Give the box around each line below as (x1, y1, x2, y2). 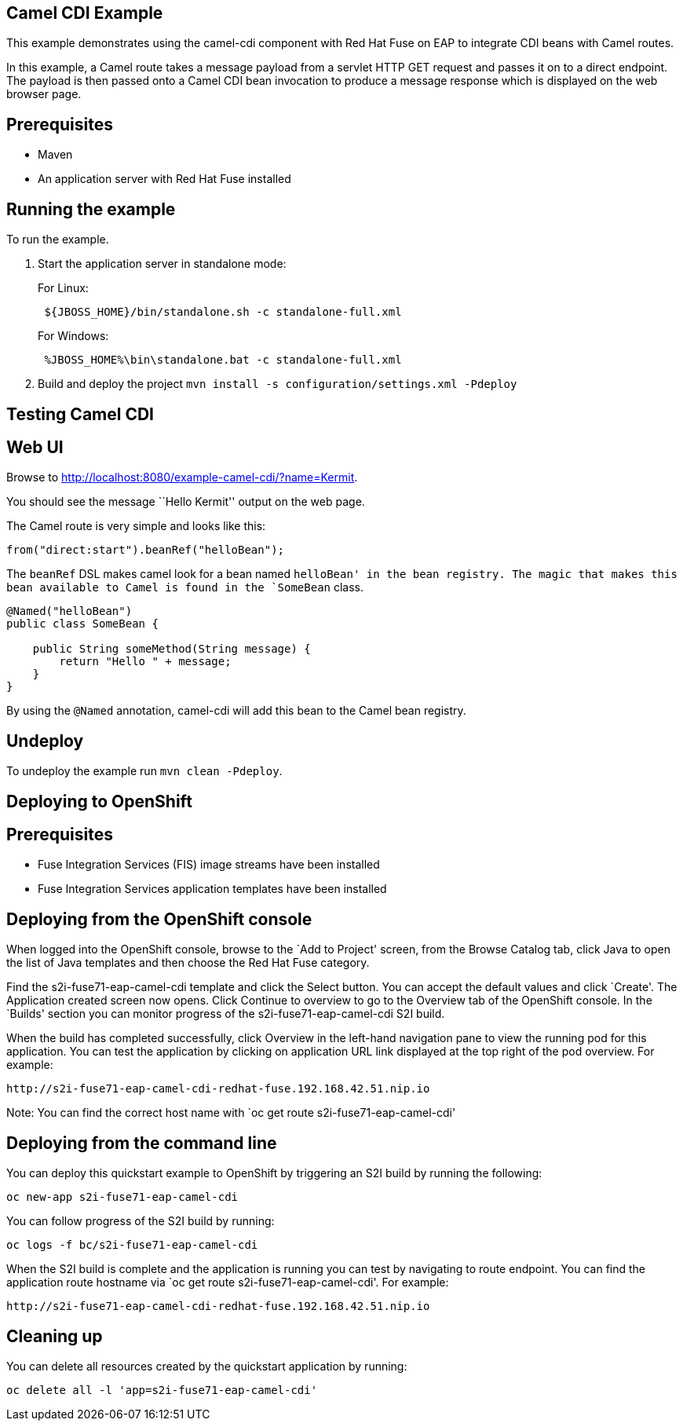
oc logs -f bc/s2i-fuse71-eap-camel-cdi (6, 1239, 258, 1252)
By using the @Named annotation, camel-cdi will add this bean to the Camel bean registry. (6, 704, 466, 718)
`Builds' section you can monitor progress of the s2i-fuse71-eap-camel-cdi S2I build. (6, 1007, 445, 1021)
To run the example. (6, 232, 109, 247)
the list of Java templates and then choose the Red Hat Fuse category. (6, 956, 370, 970)
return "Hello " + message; (59, 655, 232, 668)
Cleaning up (6, 1326, 103, 1346)
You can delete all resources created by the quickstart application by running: (6, 1359, 407, 1374)
